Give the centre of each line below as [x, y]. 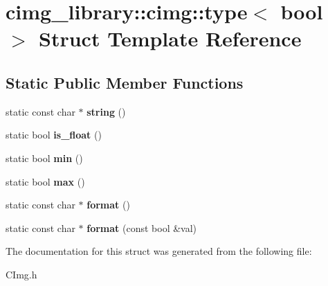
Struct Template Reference [170, 38]
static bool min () [44, 158]
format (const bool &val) [142, 227]
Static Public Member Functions [125, 82]
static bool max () [45, 181]
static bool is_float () [54, 135]
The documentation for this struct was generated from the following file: [159, 251]
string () [106, 111]
